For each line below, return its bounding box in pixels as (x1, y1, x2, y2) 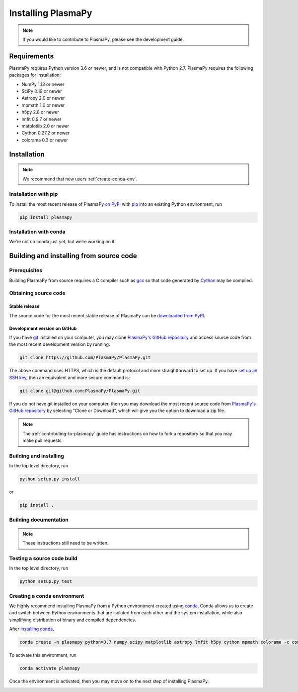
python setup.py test (19, 578, 73, 584)
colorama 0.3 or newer (21, 137, 68, 143)
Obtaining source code (9, 289, 66, 296)
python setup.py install (19, 476, 80, 482)
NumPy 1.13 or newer (21, 81, 65, 87)
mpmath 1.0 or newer (21, 102, 65, 108)
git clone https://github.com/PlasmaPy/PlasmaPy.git (19, 355, 151, 361)
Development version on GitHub (9, 325, 77, 331)
